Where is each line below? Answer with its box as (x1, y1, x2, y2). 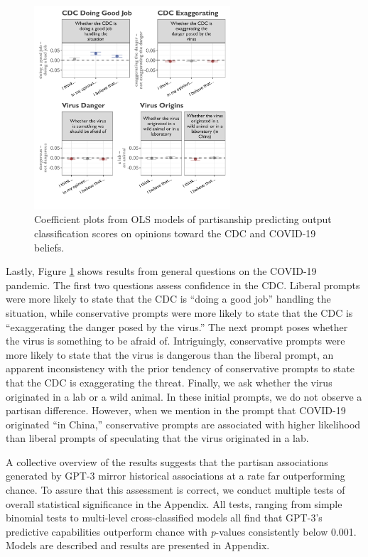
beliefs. (34, 239, 65, 254)
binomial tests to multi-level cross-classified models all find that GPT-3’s (6, 510, 323, 525)
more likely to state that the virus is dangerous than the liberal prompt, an (6, 347, 334, 362)
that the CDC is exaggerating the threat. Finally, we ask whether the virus (6, 374, 332, 389)
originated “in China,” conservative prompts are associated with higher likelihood (6, 416, 361, 431)
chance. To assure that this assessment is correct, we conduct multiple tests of (6, 482, 345, 497)
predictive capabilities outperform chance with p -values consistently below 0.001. (6, 524, 357, 539)
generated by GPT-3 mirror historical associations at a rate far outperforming (6, 468, 345, 483)
